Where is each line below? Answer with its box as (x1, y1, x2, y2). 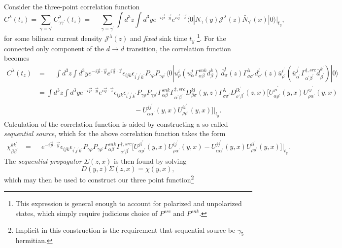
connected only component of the (4, 43, 104, 53)
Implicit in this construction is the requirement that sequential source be (15, 224, 236, 235)
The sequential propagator (4, 155, 82, 166)
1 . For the (197, 32, 226, 43)
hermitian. (15, 235, 47, 246)
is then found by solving (114, 155, 187, 166)
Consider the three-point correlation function (4, 1, 140, 11)
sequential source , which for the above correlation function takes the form (4, 128, 226, 139)
